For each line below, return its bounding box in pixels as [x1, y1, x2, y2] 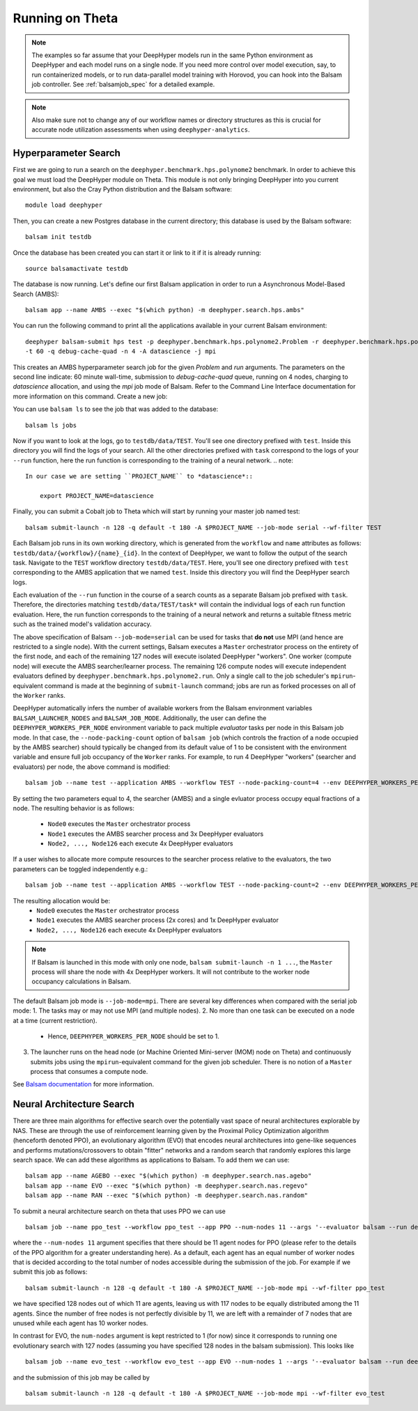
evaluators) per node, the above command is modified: [13, 763, 171, 771]
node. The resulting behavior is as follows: [13, 804, 135, 812]
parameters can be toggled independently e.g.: [13, 864, 148, 873]
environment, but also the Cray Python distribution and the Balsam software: [13, 185, 233, 193]
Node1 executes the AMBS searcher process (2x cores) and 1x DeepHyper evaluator [36, 916, 279, 924]
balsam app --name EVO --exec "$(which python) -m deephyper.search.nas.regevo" [25, 1181, 309, 1190]
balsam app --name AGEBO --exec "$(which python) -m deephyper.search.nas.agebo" [25, 1172, 312, 1180]
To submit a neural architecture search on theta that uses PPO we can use [13, 1207, 226, 1215]
